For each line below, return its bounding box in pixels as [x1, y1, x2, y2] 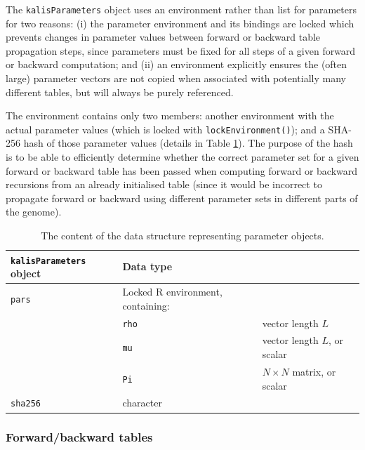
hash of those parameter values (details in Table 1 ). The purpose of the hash [23, 135, 353, 150]
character [122, 395, 162, 410]
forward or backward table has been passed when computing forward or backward [6, 163, 358, 178]
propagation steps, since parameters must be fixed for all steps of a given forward [6, 43, 356, 58]
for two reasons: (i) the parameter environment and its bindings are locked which [6, 15, 354, 30]
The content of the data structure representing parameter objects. [41, 228, 324, 243]
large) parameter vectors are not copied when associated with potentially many [6, 71, 346, 86]
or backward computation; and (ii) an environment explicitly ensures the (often [6, 57, 347, 72]
